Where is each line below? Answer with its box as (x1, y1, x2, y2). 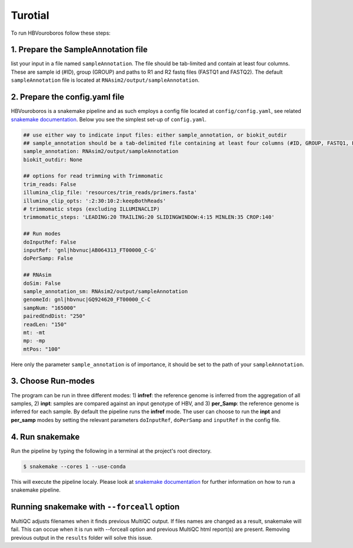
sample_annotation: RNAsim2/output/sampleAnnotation (23, 148, 179, 155)
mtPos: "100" (23, 346, 61, 353)
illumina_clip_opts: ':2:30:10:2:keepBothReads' (23, 197, 166, 204)
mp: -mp (23, 337, 45, 344)
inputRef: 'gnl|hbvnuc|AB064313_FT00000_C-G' (23, 247, 157, 253)
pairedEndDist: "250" (23, 313, 86, 320)
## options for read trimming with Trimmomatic (23, 172, 163, 180)
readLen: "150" (23, 321, 67, 328)
